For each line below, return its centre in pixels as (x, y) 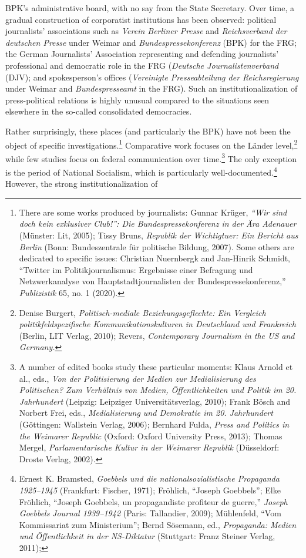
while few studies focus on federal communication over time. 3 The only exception (151, 157)
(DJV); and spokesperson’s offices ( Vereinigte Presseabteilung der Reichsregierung (152, 77)
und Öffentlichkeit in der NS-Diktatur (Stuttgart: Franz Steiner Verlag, (147, 536)
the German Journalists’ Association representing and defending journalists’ (142, 54)
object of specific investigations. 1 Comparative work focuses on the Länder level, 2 (152, 144)
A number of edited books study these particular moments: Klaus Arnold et (156, 367)
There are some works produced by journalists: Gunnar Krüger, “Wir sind (153, 212)
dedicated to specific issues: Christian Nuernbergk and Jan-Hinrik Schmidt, (155, 258)
